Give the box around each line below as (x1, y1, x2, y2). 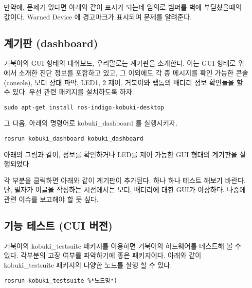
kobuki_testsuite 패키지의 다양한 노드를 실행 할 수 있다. (4, 260, 172, 270)
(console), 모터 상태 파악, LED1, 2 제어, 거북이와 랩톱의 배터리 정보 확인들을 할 (4, 77, 243, 87)
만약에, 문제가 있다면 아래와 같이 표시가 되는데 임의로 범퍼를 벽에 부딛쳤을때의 (4, 2, 242, 12)
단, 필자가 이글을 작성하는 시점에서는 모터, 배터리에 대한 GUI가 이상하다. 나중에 (4, 184, 246, 195)
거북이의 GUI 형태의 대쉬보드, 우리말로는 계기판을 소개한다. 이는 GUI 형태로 (4, 58, 236, 68)
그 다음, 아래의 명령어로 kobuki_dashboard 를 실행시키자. (4, 118, 178, 128)
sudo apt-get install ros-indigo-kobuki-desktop (4, 104, 164, 111)
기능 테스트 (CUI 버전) (4, 218, 113, 233)
